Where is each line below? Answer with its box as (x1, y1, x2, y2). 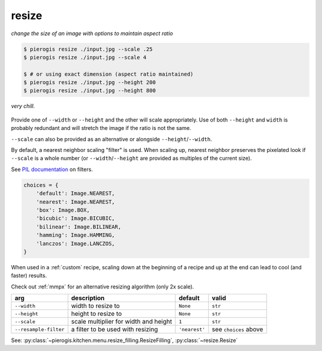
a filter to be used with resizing (71, 325, 158, 334)
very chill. (11, 102, 35, 110)
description (71, 294, 105, 302)
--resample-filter (14, 326, 65, 333)
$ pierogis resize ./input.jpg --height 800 (23, 87, 156, 94)
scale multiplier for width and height (71, 318, 172, 326)
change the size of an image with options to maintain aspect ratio (11, 30, 173, 37)
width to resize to (71, 302, 120, 310)
